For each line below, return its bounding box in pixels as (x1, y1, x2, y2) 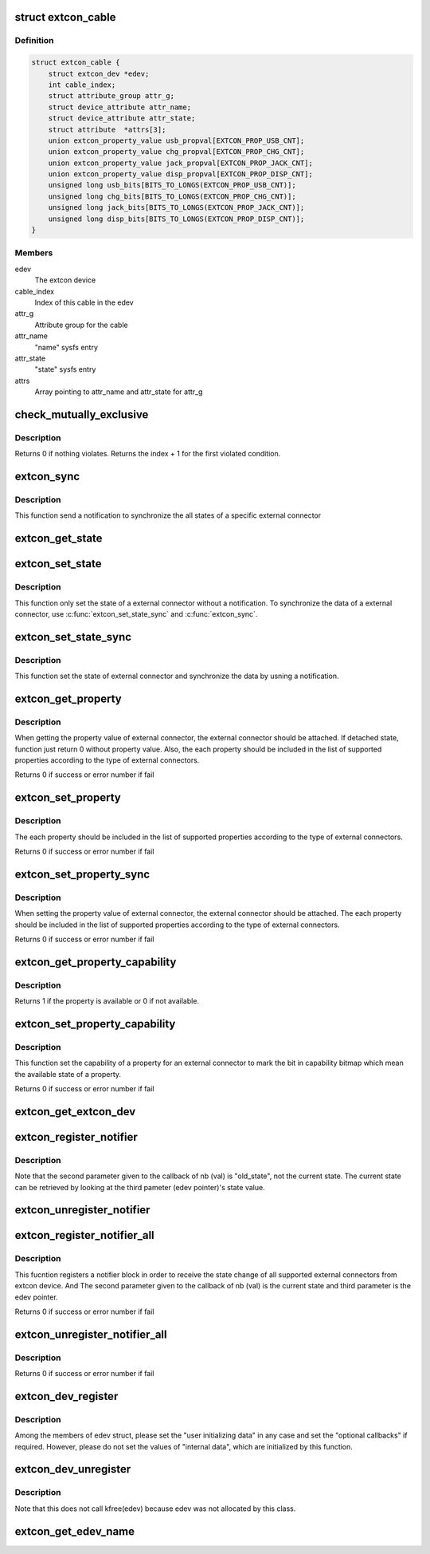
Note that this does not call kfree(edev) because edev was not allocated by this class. (14, 1504, 296, 1513)
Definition (14, 35, 54, 46)
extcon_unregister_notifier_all (14, 1327, 167, 1341)
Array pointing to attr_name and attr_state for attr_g (34, 387, 203, 396)
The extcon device (34, 275, 96, 285)
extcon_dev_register (14, 1389, 119, 1403)
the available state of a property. (14, 1069, 122, 1079)
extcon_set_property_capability (14, 1017, 176, 1031)
